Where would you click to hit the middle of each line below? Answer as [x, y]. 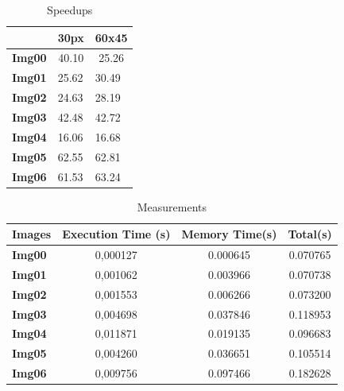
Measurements [172, 206]
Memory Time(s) [229, 234]
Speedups [70, 10]
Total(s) [310, 234]
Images [32, 234]
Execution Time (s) [116, 234]
